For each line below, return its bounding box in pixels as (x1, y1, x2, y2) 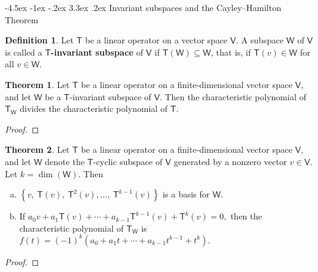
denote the (45, 155, 85, 167)
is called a (5, 45, 42, 58)
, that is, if (211, 45, 251, 58)
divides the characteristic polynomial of (20, 102, 168, 115)
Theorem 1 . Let (5, 78, 70, 90)
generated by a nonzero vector (173, 155, 287, 167)
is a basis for (162, 188, 210, 200)
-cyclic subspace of (93, 155, 163, 167)
